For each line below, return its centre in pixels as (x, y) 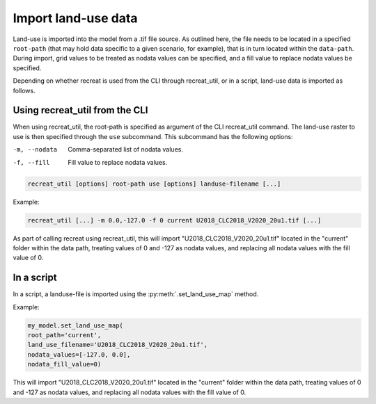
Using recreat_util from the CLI (80, 110)
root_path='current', (64, 335)
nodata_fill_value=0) (64, 364)
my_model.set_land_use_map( (75, 325)
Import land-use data (76, 18)
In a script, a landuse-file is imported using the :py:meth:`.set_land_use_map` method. (136, 294)
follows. (24, 90)
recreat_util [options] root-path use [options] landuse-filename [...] (154, 184)
